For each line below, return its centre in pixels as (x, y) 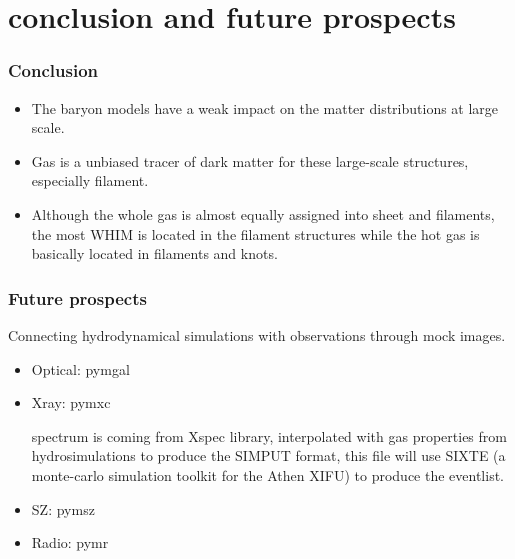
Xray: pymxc (71, 402)
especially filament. (90, 180)
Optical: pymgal (80, 368)
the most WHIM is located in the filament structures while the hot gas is (255, 233)
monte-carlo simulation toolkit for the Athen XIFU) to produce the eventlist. (267, 474)
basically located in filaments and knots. (154, 253)
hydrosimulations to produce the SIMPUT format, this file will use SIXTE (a (268, 455)
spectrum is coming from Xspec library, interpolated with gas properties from (269, 435)
